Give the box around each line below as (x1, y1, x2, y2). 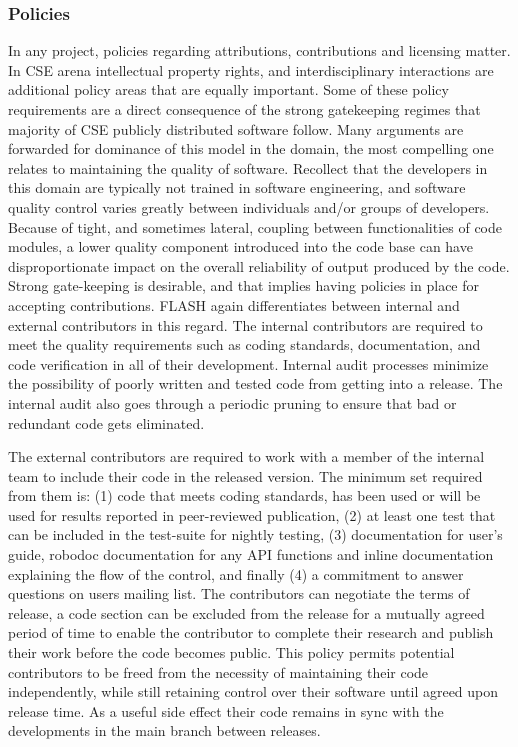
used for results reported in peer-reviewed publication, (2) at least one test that (8, 504, 496, 525)
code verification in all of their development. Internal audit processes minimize (8, 353, 489, 374)
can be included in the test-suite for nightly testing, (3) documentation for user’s (8, 524, 503, 545)
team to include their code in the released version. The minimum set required (8, 465, 483, 486)
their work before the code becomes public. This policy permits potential (8, 642, 455, 663)
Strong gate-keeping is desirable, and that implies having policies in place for (8, 275, 480, 296)
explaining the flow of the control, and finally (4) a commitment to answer (8, 563, 464, 584)
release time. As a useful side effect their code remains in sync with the (8, 700, 444, 721)
